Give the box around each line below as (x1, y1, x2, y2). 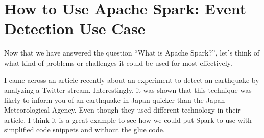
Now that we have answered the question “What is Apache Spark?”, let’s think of (4, 47, 260, 58)
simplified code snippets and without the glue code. (4, 124, 165, 135)
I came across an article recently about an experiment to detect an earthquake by (4, 74, 259, 85)
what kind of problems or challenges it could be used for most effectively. (4, 57, 232, 68)
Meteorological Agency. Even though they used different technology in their (4, 104, 241, 115)
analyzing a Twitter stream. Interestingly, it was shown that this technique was (4, 85, 252, 95)
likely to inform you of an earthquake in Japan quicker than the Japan (4, 94, 225, 105)
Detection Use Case (4, 18, 146, 39)
